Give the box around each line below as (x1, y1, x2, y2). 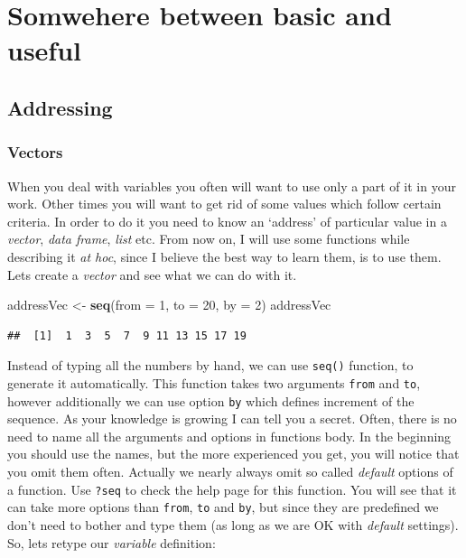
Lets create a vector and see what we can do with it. (7, 265, 297, 284)
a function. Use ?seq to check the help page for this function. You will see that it (7, 479, 457, 498)
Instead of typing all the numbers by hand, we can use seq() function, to (7, 356, 414, 375)
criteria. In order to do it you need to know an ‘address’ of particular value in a (7, 211, 447, 230)
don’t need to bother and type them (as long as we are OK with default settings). (7, 515, 459, 534)
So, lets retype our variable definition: (7, 533, 216, 552)
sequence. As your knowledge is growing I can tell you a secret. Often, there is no (7, 409, 457, 428)
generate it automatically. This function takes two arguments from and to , (7, 373, 421, 392)
